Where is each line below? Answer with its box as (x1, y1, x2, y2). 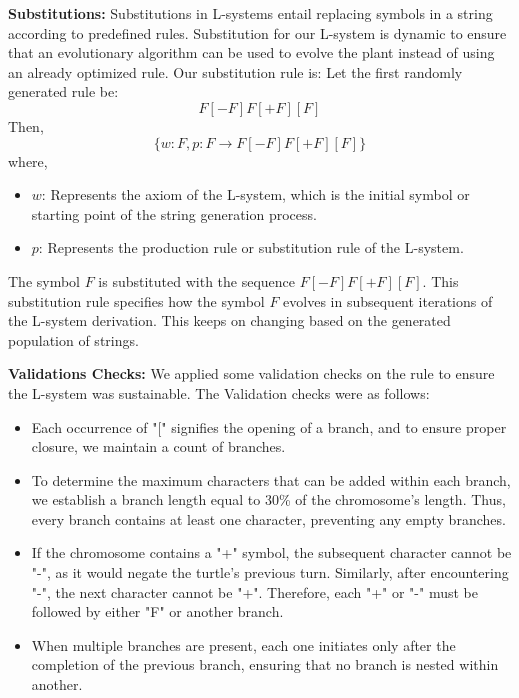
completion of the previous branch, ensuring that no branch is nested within (31, 654, 499, 675)
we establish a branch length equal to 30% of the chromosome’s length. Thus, (31, 489, 506, 510)
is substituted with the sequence (98, 270, 296, 291)
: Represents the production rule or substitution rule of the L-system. (38, 237, 464, 258)
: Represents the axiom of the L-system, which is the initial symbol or (41, 184, 470, 205)
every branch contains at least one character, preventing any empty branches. (31, 508, 506, 529)
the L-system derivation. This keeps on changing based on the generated (8, 310, 451, 331)
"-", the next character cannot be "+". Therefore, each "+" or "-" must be (31, 581, 478, 602)
